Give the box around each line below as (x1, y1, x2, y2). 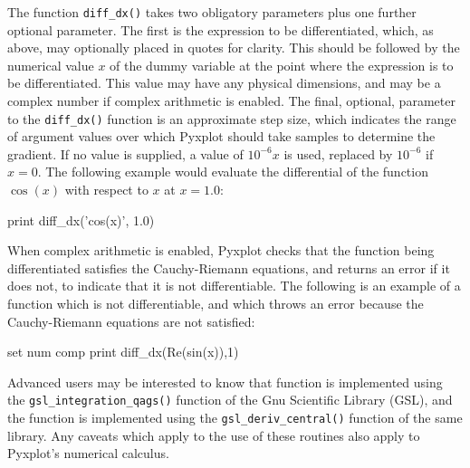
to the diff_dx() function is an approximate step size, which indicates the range (7, 109, 456, 128)
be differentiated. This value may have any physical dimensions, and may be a (7, 73, 441, 92)
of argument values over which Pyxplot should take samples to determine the (7, 127, 436, 146)
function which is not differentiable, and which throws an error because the (7, 294, 424, 313)
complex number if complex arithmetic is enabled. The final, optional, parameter (7, 91, 456, 110)
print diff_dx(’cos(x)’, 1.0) (7, 210, 155, 229)
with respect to (64, 180, 149, 199)
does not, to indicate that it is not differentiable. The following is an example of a (7, 276, 461, 295)
